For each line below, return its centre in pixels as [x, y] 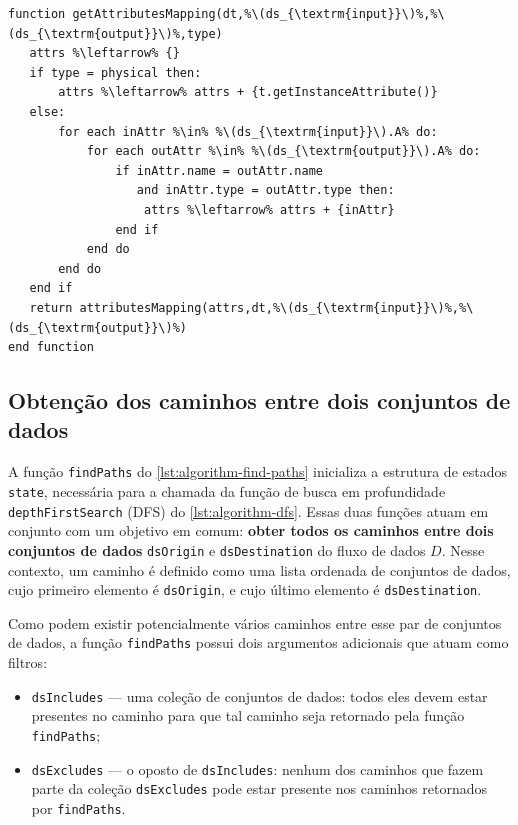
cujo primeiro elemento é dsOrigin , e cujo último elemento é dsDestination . [245, 589]
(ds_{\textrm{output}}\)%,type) [115, 33]
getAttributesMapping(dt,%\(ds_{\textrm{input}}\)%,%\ [258, 14]
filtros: [28, 662]
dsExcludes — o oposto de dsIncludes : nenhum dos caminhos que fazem [257, 768]
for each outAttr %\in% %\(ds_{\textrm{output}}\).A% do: [283, 151]
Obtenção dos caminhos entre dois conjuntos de [259, 400]
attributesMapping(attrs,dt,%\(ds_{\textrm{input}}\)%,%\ [276, 307]
